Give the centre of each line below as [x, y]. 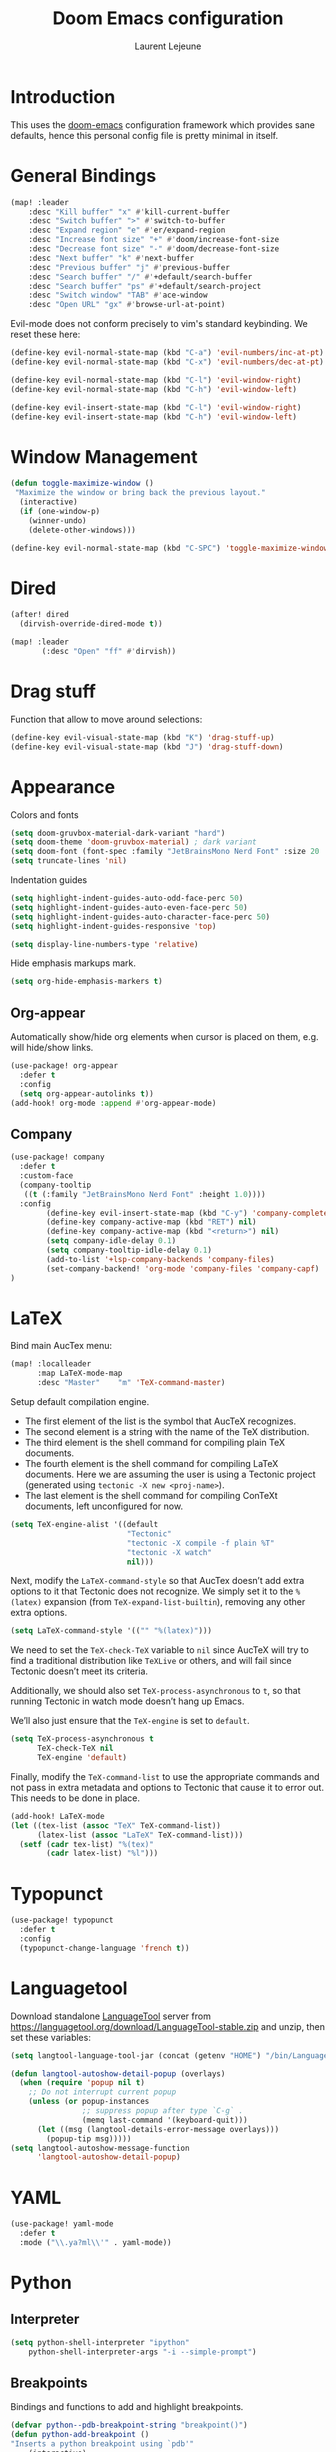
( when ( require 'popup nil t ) [82, 2083]
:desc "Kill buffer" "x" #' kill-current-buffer [129, 212]
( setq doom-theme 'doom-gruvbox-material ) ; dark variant [133, 842]
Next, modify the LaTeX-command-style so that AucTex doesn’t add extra [157, 1581]
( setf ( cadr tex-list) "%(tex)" [87, 1844]
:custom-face [46, 1176]
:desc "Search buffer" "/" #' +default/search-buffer [140, 277]
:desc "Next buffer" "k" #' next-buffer [111, 258]
